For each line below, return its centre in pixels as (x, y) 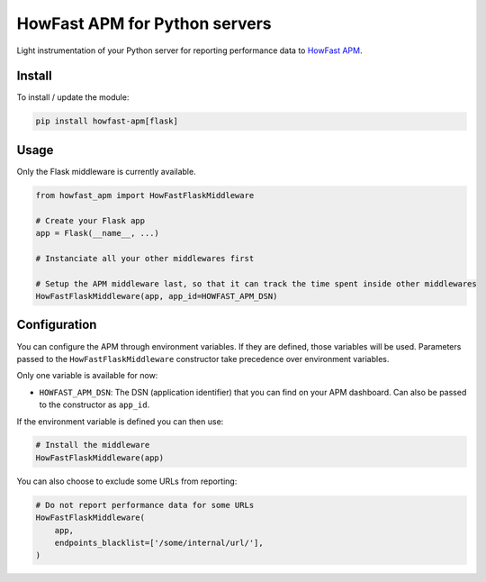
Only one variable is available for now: (87, 376)
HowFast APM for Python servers (144, 23)
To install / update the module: (73, 97)
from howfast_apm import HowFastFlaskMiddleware (145, 195)
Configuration (57, 325)
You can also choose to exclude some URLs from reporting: (127, 481)
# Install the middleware (93, 445)
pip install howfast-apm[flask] (107, 121)
